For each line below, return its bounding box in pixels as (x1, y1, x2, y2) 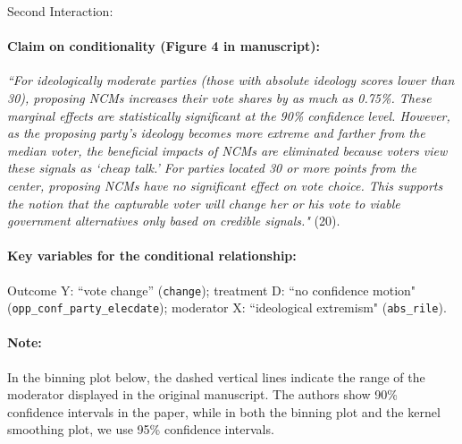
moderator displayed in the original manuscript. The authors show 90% (7, 385, 398, 404)
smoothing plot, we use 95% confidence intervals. (7, 420, 274, 439)
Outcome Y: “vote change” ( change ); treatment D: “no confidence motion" (7, 280, 416, 299)
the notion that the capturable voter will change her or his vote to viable (7, 193, 400, 212)
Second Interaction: (7, 2, 113, 20)
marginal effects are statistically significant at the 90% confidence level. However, (7, 106, 450, 124)
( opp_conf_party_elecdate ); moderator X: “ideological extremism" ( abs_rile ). (7, 298, 447, 317)
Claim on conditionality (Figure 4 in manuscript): (7, 37, 320, 55)
